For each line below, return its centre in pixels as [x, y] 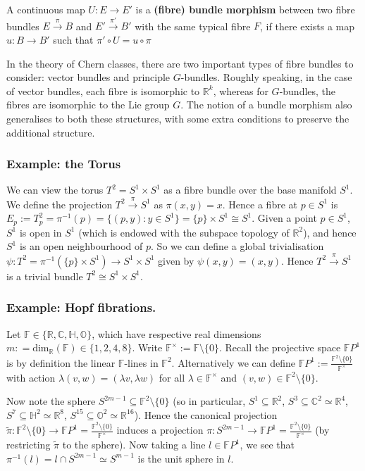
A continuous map [46, 9]
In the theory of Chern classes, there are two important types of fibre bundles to [180, 63]
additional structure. [51, 132]
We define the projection [60, 204]
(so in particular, [209, 401]
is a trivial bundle [45, 276]
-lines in [141, 362]
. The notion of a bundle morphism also [266, 105]
